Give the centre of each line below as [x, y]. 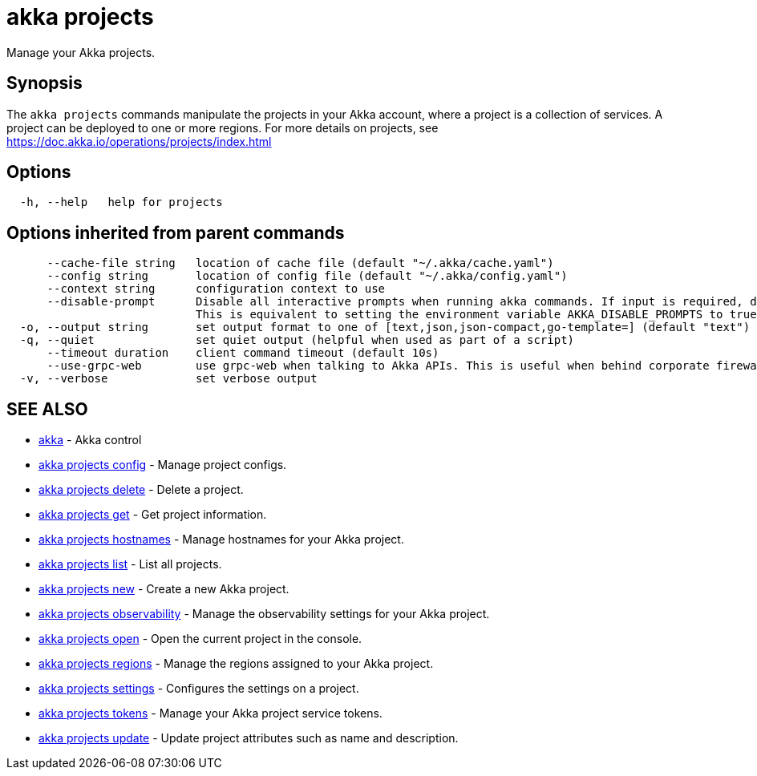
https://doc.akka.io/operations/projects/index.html [139, 141]
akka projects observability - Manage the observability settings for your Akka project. [264, 614]
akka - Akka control [90, 440]
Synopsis [45, 83]
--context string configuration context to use [216, 289]
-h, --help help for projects [121, 202]
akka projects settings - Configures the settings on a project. [199, 689]
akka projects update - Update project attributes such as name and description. [249, 738]
